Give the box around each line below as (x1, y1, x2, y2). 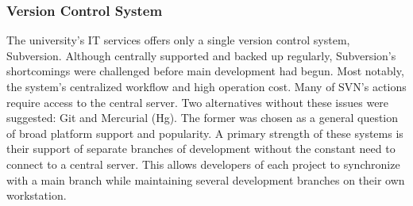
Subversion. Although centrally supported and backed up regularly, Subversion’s (6, 47, 396, 63)
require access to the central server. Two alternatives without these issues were (6, 93, 389, 110)
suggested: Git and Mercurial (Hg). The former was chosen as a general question (6, 109, 399, 126)
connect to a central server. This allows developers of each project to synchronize (6, 155, 400, 172)
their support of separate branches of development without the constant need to (6, 140, 396, 157)
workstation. (6, 187, 67, 204)
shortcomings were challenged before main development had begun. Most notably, (6, 63, 404, 79)
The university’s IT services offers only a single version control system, (6, 32, 350, 48)
